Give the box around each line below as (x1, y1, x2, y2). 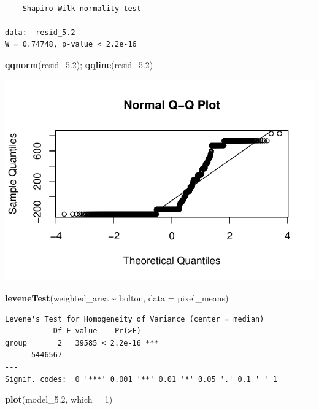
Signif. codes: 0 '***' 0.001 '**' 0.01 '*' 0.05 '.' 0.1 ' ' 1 (5, 374, 277, 384)
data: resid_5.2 (5, 28, 75, 37)
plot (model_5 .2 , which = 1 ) (5, 393, 113, 406)
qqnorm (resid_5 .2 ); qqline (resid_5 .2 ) (5, 58, 153, 71)
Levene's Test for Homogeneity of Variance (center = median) (5, 314, 264, 323)
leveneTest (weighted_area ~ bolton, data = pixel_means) (5, 292, 229, 304)
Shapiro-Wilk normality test (22, 4, 141, 13)
